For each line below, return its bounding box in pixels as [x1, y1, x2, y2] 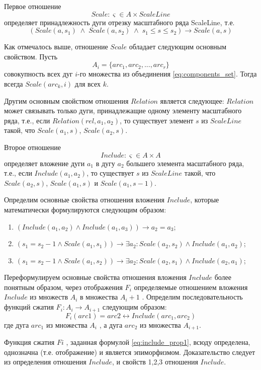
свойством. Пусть [4, 51, 58, 61]
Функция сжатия [4, 336, 55, 347]
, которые [190, 194, 219, 205]
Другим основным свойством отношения [4, 95, 129, 106]
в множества [80, 291, 118, 302]
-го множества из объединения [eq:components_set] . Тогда [77, 68, 257, 79]
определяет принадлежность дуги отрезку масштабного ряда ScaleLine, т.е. [4, 17, 235, 27]
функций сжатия [4, 302, 54, 312]
